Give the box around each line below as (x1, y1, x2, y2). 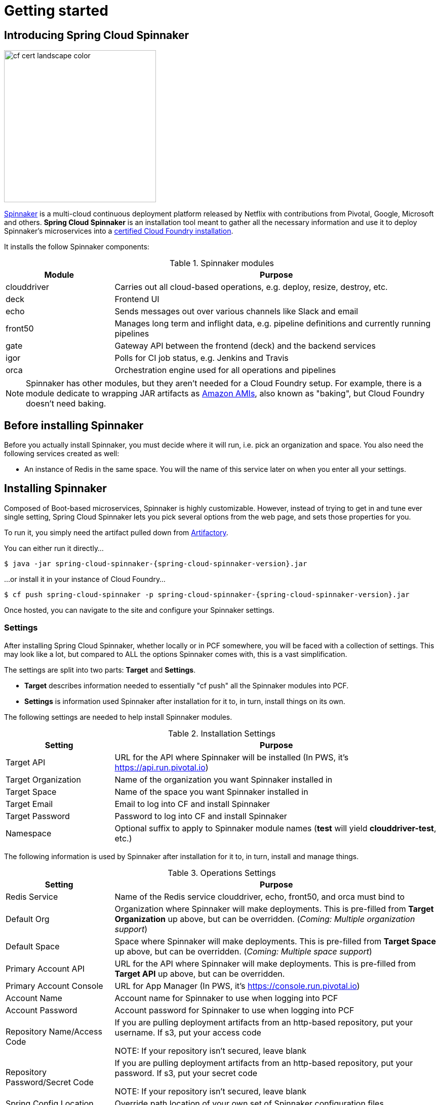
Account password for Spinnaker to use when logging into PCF (114, 1005, 354, 1015)
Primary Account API (6, 963, 85, 974)
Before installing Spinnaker (4, 419, 144, 432)
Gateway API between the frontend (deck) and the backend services (114, 341, 376, 351)
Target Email (6, 798, 53, 809)
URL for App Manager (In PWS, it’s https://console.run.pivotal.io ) (114, 980, 360, 991)
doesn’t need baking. (26, 398, 106, 409)
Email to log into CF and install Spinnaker (114, 798, 270, 809)
